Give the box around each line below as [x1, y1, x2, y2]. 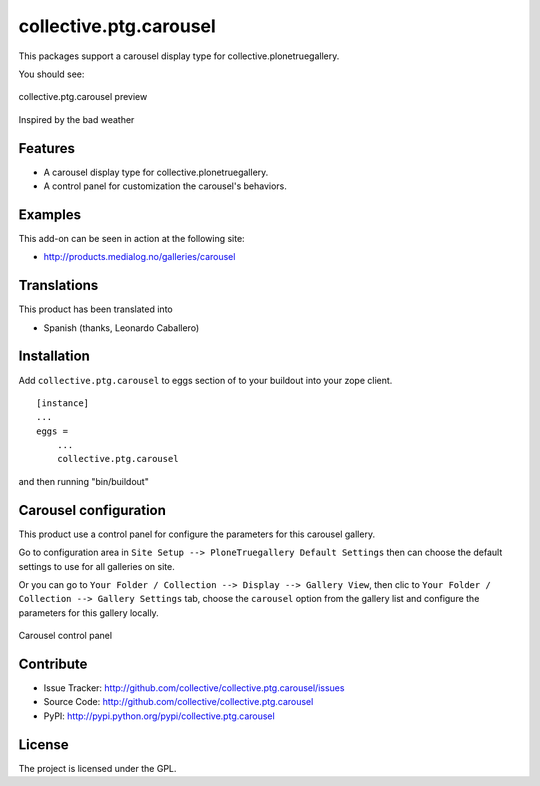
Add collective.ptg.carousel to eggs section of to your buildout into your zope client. [18, 374, 393, 386]
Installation [18, 348, 90, 365]
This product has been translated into [18, 303, 174, 315]
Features [18, 140, 75, 157]
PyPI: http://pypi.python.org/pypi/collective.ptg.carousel [43, 710, 275, 722]
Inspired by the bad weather [18, 113, 135, 125]
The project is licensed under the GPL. [18, 762, 177, 774]
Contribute [18, 655, 88, 672]
